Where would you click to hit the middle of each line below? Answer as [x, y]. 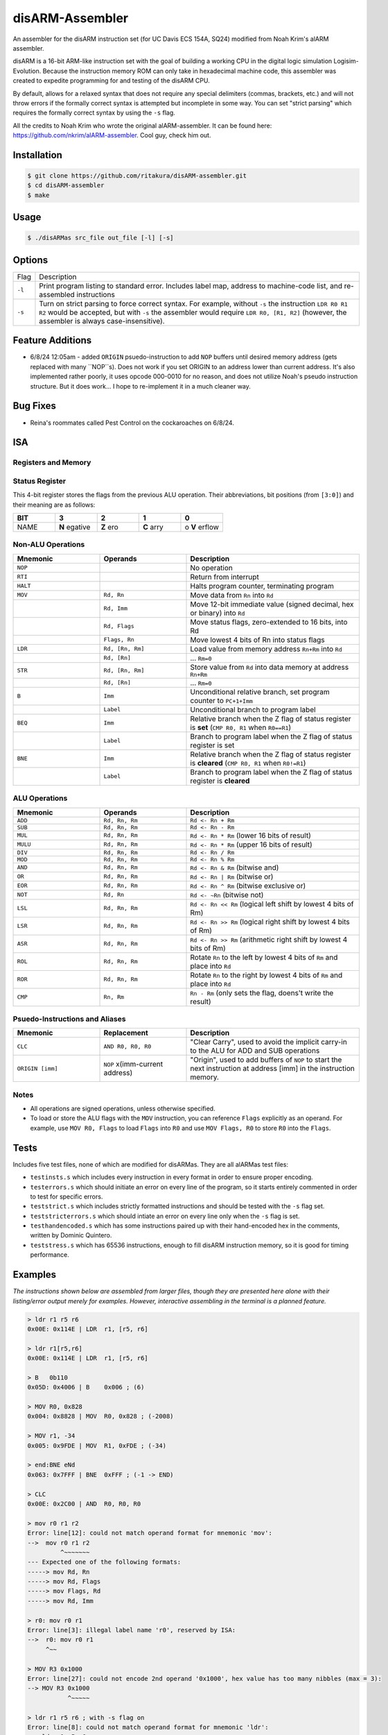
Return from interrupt [224, 577]
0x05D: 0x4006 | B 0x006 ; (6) [86, 1387]
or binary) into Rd [218, 613]
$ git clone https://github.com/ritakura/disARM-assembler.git [137, 176]
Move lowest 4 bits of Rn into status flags [257, 640]
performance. [50, 1255]
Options [30, 260]
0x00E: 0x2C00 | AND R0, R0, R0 [84, 1504]
